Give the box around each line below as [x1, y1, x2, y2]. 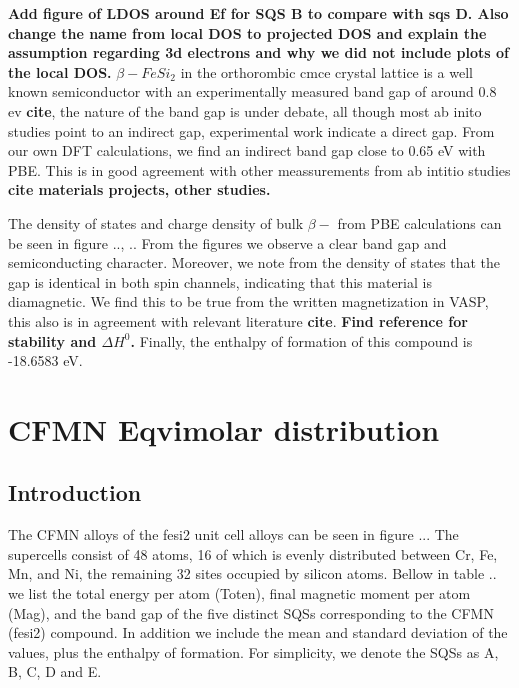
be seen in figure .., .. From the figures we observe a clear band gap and [8, 232, 447, 253]
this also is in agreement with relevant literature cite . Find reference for [8, 310, 468, 331]
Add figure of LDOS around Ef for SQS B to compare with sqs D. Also [8, 3, 509, 23]
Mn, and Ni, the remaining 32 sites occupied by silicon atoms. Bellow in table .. [8, 563, 497, 584]
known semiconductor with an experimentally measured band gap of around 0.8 [8, 81, 497, 102]
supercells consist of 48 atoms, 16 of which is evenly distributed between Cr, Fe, [8, 543, 498, 564]
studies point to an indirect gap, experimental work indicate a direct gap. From [8, 120, 495, 141]
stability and [8, 330, 97, 351]
